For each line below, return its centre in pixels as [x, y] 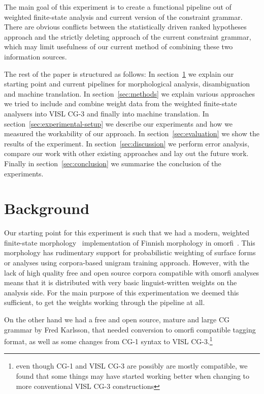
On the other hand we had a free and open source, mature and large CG [117, 319]
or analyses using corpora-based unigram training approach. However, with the [127, 262]
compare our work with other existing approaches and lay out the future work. [126, 153]
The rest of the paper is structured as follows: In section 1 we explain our [119, 73]
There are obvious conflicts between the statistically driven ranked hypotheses [125, 27]
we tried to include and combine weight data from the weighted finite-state [121, 103]
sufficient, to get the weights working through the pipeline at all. [105, 302]
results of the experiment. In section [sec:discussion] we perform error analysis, [127, 143]
